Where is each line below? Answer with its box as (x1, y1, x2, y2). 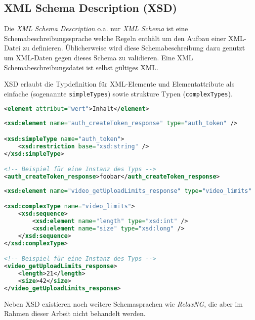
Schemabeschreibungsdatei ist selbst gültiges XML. (4, 62, 159, 72)
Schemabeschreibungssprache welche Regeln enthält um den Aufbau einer (4, 33, 226, 43)
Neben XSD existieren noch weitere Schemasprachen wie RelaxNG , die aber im (4, 298, 243, 309)
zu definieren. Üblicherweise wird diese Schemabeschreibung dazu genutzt (22, 43, 245, 53)
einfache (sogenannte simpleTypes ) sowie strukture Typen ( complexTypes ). (4, 88, 233, 98)
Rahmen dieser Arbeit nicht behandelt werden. (4, 308, 146, 319)
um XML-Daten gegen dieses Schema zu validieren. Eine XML (4, 52, 193, 62)
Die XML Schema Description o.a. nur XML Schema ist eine (4, 23, 188, 34)
